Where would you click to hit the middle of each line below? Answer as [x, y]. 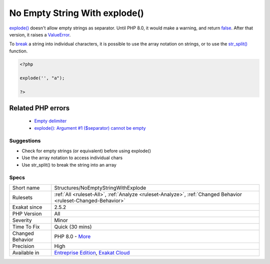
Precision [23, 246]
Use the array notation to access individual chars [72, 158]
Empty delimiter [50, 121]
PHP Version [27, 214]
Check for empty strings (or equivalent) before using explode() [86, 151]
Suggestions [25, 141]
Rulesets [22, 197]
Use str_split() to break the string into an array [69, 165]
